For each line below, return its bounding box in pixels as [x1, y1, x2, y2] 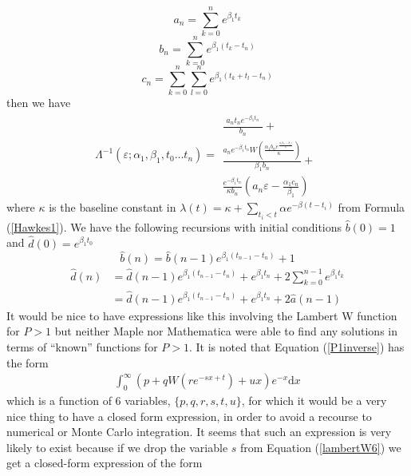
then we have [6, 94, 71, 111]
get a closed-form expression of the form [6, 454, 203, 471]
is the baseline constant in [49, 199, 176, 216]
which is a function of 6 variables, [6, 391, 171, 408]
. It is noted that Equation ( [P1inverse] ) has [188, 338, 405, 355]
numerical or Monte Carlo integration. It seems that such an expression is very [6, 423, 392, 440]
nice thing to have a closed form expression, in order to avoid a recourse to [6, 407, 372, 424]
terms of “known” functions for [6, 338, 158, 355]
